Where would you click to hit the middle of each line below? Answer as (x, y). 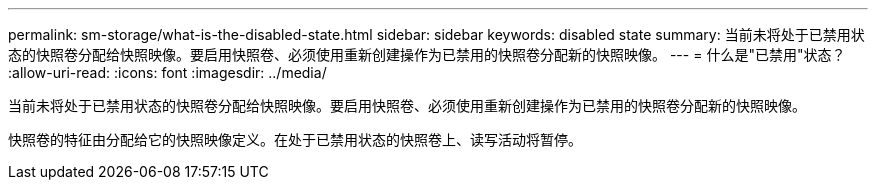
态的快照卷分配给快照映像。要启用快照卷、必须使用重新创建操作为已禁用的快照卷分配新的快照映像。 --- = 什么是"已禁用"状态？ (427, 54)
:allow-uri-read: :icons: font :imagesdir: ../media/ (167, 72)
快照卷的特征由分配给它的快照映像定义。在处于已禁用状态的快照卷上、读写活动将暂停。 (295, 139)
